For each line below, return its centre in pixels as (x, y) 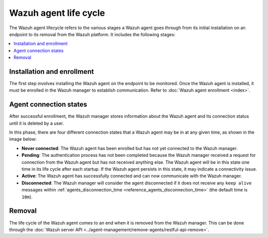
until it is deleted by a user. (37, 123)
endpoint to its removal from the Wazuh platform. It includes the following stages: (92, 34)
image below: (23, 139)
